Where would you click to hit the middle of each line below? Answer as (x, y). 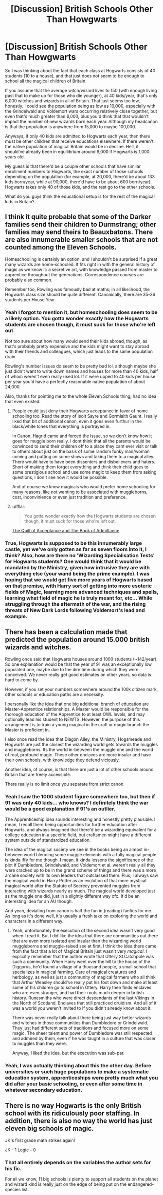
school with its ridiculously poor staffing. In (72, 1113)
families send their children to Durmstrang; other (81, 224)
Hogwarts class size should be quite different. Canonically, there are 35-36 (80, 294)
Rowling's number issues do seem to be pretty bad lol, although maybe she (81, 366)
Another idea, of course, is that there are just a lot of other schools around (80, 769)
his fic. (13, 1168)
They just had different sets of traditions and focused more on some (80, 1028)
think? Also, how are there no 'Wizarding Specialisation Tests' (80, 555)
